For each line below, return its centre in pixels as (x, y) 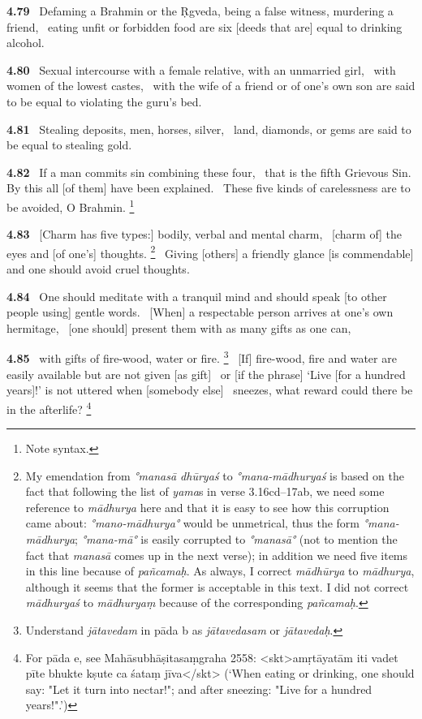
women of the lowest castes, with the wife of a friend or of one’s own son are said (211, 86)
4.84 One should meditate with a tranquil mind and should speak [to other (197, 296)
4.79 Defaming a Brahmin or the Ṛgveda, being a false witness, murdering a (200, 11)
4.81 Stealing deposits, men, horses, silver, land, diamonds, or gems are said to (209, 129)
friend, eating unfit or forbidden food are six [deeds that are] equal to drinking (205, 26)
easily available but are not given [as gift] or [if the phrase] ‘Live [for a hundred (206, 374)
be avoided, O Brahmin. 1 (71, 205)
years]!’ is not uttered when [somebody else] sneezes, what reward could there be (210, 390)
